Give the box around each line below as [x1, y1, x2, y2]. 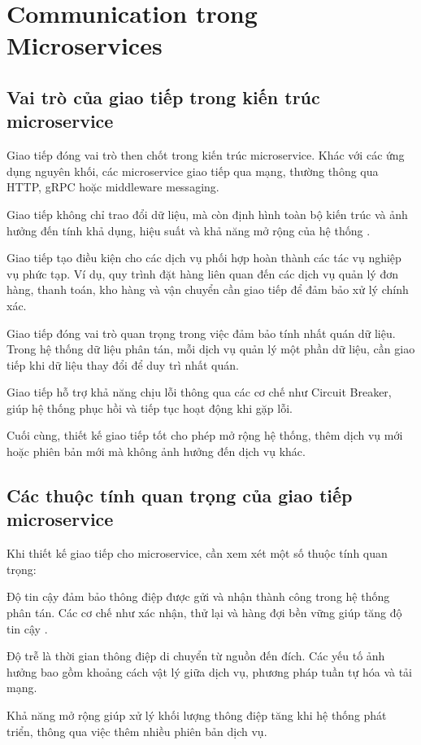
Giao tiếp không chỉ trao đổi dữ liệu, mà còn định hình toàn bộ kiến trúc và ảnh [7, 205, 408, 222]
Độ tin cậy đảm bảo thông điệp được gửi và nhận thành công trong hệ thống [7, 588, 390, 605]
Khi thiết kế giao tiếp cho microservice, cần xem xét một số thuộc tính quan [7, 545, 388, 562]
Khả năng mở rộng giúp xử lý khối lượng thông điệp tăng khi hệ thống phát [7, 707, 387, 723]
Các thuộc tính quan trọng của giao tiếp [7, 483, 353, 508]
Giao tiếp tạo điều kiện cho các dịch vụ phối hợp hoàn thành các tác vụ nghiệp [7, 249, 401, 266]
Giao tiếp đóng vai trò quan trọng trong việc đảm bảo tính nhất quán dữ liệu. [7, 324, 396, 341]
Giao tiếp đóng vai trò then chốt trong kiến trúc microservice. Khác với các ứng [7, 147, 405, 164]
